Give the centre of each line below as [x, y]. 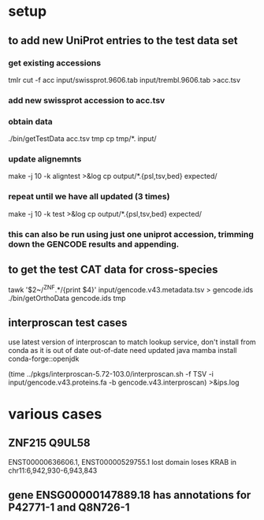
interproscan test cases [68, 323]
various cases [55, 414]
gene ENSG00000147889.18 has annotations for [130, 495]
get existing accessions [54, 63]
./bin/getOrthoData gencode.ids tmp [67, 299]
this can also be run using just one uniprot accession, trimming [131, 234]
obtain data [30, 121]
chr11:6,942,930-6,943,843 [53, 470]
